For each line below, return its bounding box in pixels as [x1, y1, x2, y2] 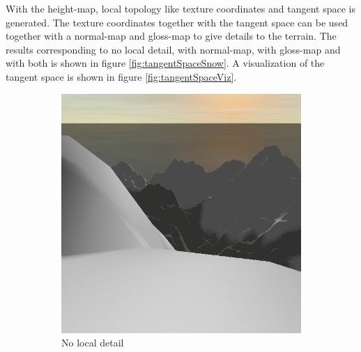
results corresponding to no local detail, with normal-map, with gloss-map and [6, 42, 341, 56]
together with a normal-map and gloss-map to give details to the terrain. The [6, 29, 337, 43]
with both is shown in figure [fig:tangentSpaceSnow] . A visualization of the [6, 56, 325, 70]
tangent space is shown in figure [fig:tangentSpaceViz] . [6, 69, 237, 83]
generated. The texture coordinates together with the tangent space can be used [6, 15, 348, 29]
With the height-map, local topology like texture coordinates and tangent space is [6, 1, 355, 15]
